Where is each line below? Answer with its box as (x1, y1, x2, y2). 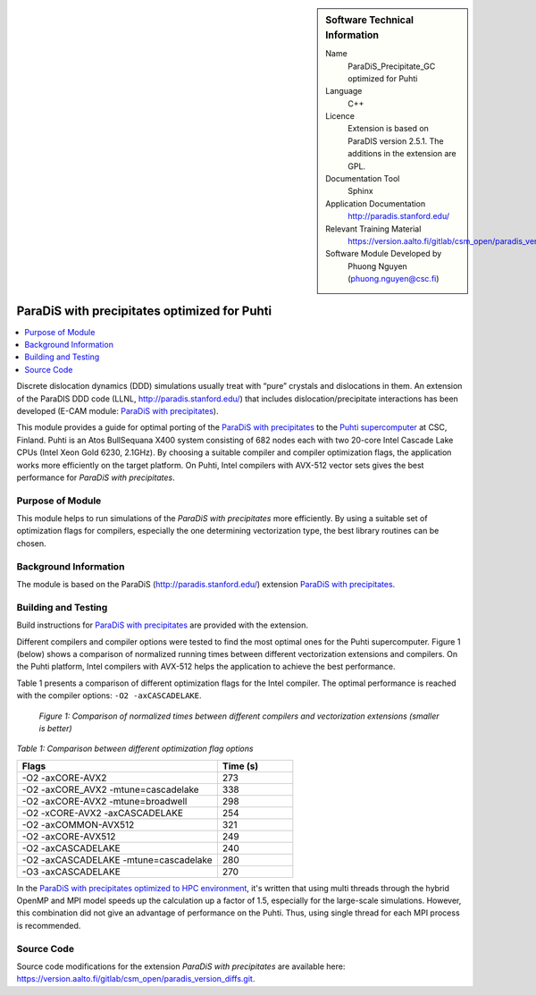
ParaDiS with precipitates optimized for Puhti (16, 303, 272, 318)
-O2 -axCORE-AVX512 (21, 830, 116, 842)
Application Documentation (325, 198, 426, 209)
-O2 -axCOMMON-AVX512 (21, 818, 135, 831)
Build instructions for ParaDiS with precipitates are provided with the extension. (16, 620, 308, 630)
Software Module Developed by (325, 249, 442, 259)
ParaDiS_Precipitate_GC (348, 61, 436, 72)
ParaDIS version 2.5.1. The (348, 135, 444, 147)
